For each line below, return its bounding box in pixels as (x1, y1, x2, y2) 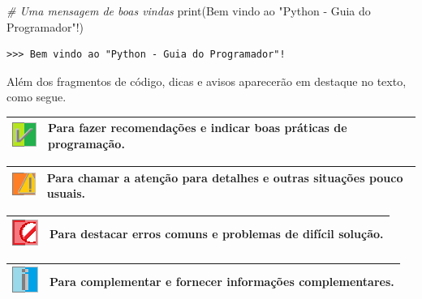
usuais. (46, 185, 86, 202)
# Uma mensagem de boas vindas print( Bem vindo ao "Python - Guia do (6, 2, 371, 19)
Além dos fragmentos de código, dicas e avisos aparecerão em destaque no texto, (6, 72, 407, 89)
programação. (47, 135, 125, 152)
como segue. (6, 88, 67, 105)
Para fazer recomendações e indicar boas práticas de (47, 119, 347, 136)
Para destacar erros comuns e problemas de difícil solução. (50, 225, 384, 242)
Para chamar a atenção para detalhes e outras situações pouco (46, 169, 403, 186)
